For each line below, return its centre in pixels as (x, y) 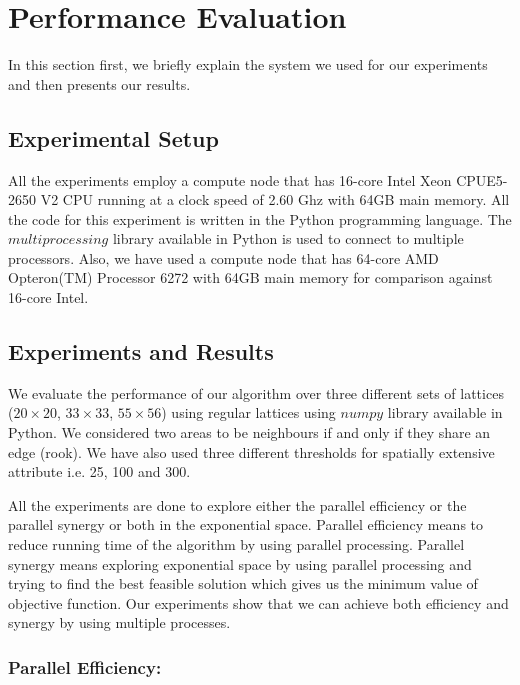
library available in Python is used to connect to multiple (288, 238)
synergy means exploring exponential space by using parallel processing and (240, 563)
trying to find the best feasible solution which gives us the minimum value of (243, 583)
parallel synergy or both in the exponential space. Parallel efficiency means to (246, 524)
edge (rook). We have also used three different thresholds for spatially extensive (251, 451)
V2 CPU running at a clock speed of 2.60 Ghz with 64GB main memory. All (275, 199)
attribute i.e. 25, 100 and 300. (99, 471)
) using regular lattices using (248, 412)
